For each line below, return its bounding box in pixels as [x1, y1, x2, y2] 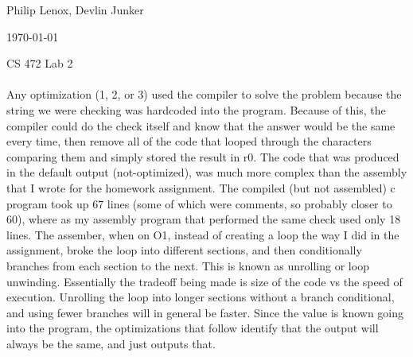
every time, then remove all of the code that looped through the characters [6, 133, 372, 149]
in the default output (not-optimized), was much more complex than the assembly [6, 164, 407, 180]
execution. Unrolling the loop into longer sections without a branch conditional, [6, 289, 395, 305]
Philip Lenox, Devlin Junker [6, 2, 144, 17]
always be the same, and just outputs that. [6, 335, 216, 351]
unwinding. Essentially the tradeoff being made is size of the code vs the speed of [6, 273, 403, 289]
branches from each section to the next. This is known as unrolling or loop [6, 257, 369, 274]
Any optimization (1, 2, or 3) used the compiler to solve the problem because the [6, 86, 402, 103]
